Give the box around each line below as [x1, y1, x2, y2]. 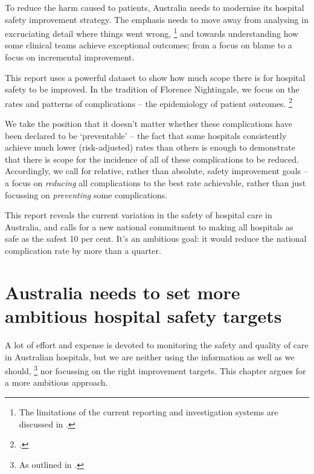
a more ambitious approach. [5, 376, 108, 389]
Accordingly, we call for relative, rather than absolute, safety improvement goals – [5, 164, 308, 177]
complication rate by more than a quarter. [5, 244, 161, 256]
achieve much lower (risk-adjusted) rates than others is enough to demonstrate [5, 141, 295, 154]
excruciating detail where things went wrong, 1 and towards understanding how [5, 25, 299, 39]
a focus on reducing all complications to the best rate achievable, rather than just [5, 177, 306, 189]
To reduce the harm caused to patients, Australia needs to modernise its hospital [5, 1, 304, 13]
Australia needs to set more [5, 279, 240, 304]
